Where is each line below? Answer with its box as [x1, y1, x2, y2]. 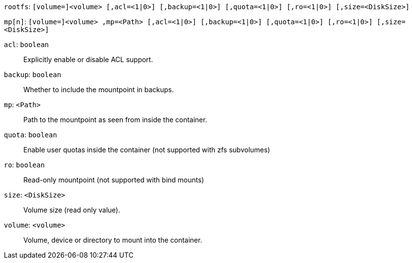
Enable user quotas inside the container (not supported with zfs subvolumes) [23, 146, 270, 154]
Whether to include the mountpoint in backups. [23, 85, 174, 94]
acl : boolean [4, 40, 49, 49]
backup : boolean [4, 70, 61, 79]
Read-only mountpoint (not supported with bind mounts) [23, 176, 204, 184]
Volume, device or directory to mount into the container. [23, 236, 202, 244]
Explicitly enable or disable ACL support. [23, 55, 153, 64]
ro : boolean [4, 161, 45, 169]
